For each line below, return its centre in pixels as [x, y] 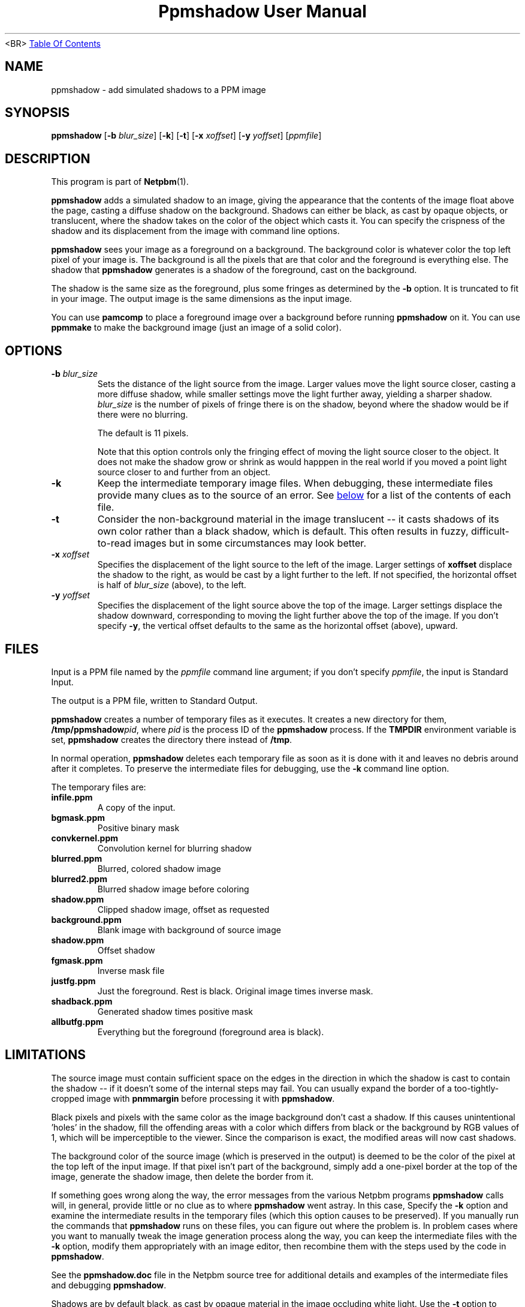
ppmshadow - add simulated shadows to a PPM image [159, 89]
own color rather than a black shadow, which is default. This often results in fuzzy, [283, 531]
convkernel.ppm [85, 838]
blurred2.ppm [79, 879]
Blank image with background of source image [189, 930]
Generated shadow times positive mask [175, 1011]
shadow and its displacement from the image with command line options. [195, 231]
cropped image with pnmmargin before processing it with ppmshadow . [193, 1098]
